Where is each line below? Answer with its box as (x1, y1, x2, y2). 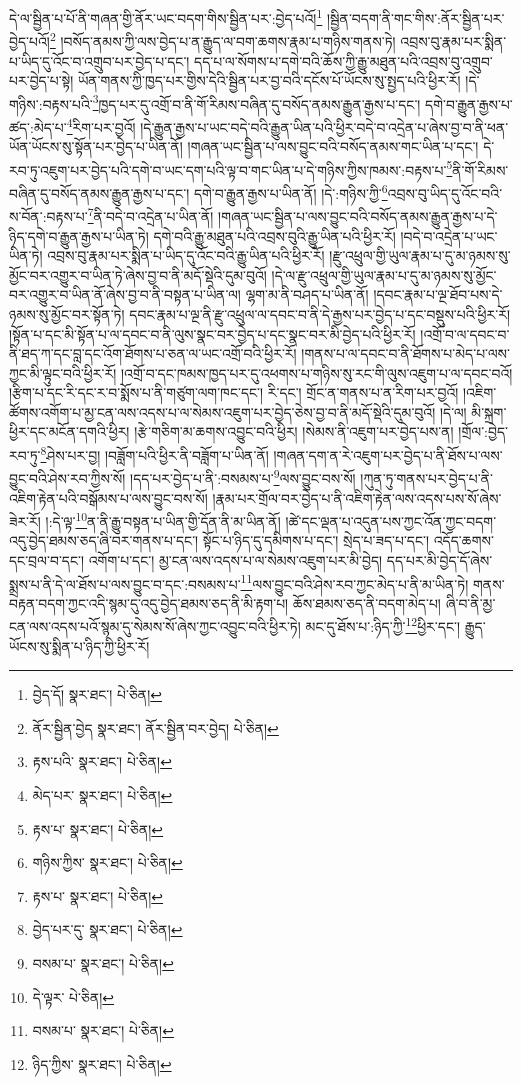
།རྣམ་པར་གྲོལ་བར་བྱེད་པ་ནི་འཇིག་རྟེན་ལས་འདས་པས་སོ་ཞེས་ (212, 487, 502, 508)
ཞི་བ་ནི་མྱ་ (445, 592, 496, 613)
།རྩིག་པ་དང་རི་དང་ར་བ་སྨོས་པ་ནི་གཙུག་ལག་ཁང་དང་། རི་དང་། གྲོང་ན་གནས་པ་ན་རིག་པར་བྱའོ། (9, 382, 459, 403)
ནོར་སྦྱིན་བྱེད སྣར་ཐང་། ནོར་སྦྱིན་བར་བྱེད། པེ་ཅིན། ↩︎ (32, 717, 279, 738)
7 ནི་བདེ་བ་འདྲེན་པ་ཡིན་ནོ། (87, 203, 214, 226)
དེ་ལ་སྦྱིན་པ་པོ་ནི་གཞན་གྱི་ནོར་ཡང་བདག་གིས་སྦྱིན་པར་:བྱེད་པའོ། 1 (9, 5, 323, 28)
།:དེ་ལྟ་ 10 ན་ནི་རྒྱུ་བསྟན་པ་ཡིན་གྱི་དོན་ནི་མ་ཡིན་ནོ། (45, 508, 281, 531)
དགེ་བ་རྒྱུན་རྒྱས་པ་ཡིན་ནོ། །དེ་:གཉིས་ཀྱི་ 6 (193, 180, 388, 203)
